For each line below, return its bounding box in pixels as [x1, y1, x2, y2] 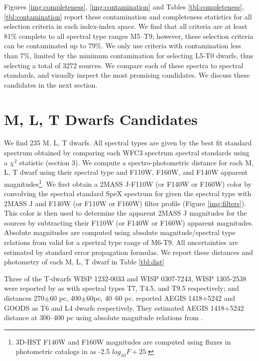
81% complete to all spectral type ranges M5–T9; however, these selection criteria [4, 30, 254, 41]
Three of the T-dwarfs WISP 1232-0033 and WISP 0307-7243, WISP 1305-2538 [4, 273, 247, 283]
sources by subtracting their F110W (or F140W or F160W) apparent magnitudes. [4, 217, 254, 228]
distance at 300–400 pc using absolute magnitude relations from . [4, 312, 203, 323]
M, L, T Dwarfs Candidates [4, 109, 198, 129]
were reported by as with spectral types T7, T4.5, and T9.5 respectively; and [4, 283, 239, 293]
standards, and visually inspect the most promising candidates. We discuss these [4, 70, 250, 80]
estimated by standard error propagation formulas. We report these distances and [4, 246, 253, 257]
